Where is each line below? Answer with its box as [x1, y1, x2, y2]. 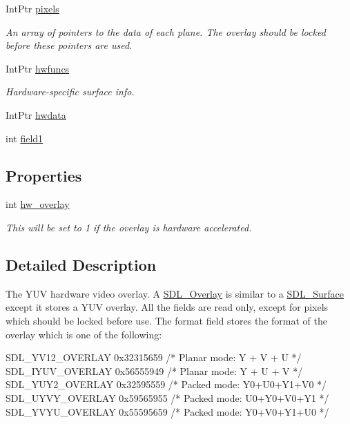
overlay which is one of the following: [6, 327, 162, 341]
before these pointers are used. [6, 38, 133, 52]
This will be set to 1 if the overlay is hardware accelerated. [6, 220, 252, 234]
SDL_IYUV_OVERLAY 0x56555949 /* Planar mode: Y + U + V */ [6, 363, 303, 378]
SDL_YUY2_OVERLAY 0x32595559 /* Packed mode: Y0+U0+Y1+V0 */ [6, 377, 327, 392]
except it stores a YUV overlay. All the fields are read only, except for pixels [6, 300, 329, 314]
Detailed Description [6, 253, 157, 275]
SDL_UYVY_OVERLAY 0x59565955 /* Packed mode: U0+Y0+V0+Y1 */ [6, 390, 329, 405]
